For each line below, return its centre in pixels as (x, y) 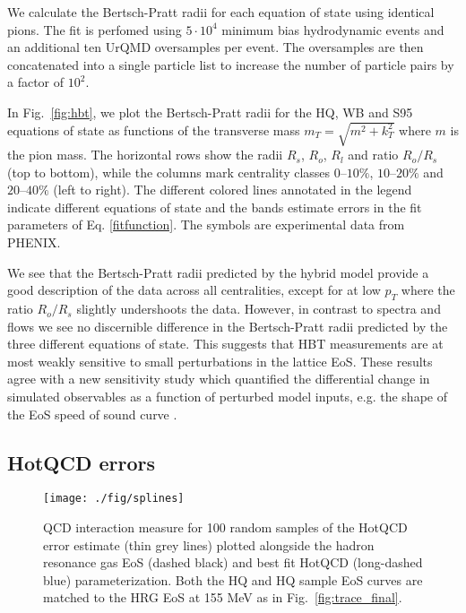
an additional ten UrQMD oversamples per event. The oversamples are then (216, 47)
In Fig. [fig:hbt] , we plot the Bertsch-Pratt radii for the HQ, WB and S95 (210, 112)
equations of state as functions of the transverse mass (154, 130)
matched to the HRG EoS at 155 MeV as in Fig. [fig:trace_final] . (223, 597)
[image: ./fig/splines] (114, 499)
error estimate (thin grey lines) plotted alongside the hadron (209, 544)
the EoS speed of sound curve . (92, 414)
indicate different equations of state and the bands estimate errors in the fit (215, 207)
